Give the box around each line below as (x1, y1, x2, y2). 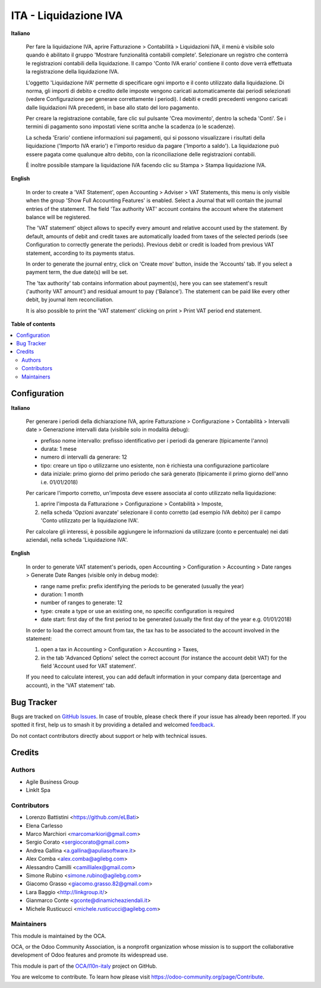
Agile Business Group (26, 778, 79, 785)
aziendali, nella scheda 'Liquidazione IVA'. (26, 536, 128, 543)
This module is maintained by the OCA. (11, 932, 106, 939)
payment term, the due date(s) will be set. (26, 269, 128, 276)
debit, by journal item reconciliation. (26, 296, 114, 303)
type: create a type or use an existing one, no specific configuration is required (40, 607, 234, 614)
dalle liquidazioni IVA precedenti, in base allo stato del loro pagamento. (26, 104, 199, 111)
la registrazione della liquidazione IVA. (26, 68, 119, 75)
